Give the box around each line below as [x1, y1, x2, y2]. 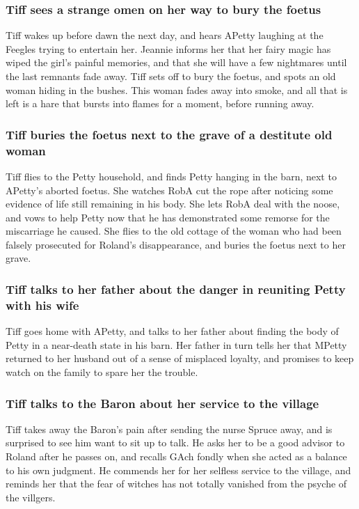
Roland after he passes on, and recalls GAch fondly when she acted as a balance [6, 449, 347, 463]
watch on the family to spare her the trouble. [6, 365, 198, 379]
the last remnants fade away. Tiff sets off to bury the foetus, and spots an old [6, 69, 336, 83]
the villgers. [6, 490, 56, 504]
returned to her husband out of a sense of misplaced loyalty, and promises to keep [6, 351, 354, 366]
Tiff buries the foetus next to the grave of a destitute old [6, 125, 333, 143]
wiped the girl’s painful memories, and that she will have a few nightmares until [6, 55, 347, 70]
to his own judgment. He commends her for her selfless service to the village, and [6, 462, 351, 477]
